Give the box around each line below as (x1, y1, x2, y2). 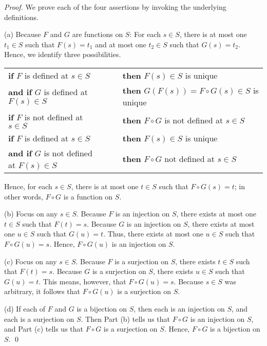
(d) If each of (4, 303, 46, 314)
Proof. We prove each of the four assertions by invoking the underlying (4, 2, 226, 12)
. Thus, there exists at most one (103, 228, 203, 239)
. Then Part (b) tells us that (81, 313, 170, 324)
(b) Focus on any (4, 208, 58, 219)
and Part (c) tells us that (4, 323, 83, 334)
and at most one (95, 39, 146, 49)
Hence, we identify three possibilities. (4, 49, 121, 60)
